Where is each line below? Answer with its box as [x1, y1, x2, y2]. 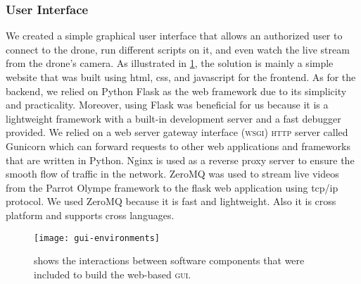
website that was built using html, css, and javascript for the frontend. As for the [6, 70, 356, 84]
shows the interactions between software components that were [34, 253, 305, 268]
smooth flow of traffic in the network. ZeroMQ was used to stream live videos [6, 166, 339, 181]
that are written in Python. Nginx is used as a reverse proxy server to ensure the [6, 152, 355, 167]
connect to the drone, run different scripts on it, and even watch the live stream [6, 42, 350, 56]
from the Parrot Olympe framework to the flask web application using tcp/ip [6, 180, 338, 195]
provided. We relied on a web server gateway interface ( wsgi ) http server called [6, 125, 348, 140]
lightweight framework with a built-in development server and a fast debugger [6, 111, 341, 125]
